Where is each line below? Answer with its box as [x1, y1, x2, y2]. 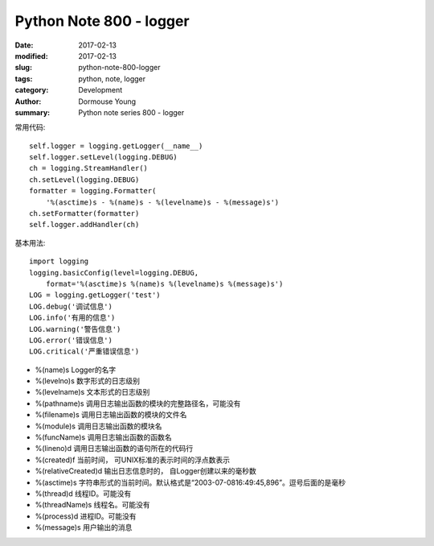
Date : [14, 40, 34, 50]
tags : [14, 73, 33, 84]
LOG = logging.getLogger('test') [29, 291, 161, 300]
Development [78, 85, 123, 95]
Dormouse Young [78, 97, 137, 106]
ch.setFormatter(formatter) [29, 209, 140, 218]
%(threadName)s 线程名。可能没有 [35, 500, 150, 510]
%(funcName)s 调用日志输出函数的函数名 [35, 432, 172, 442]
